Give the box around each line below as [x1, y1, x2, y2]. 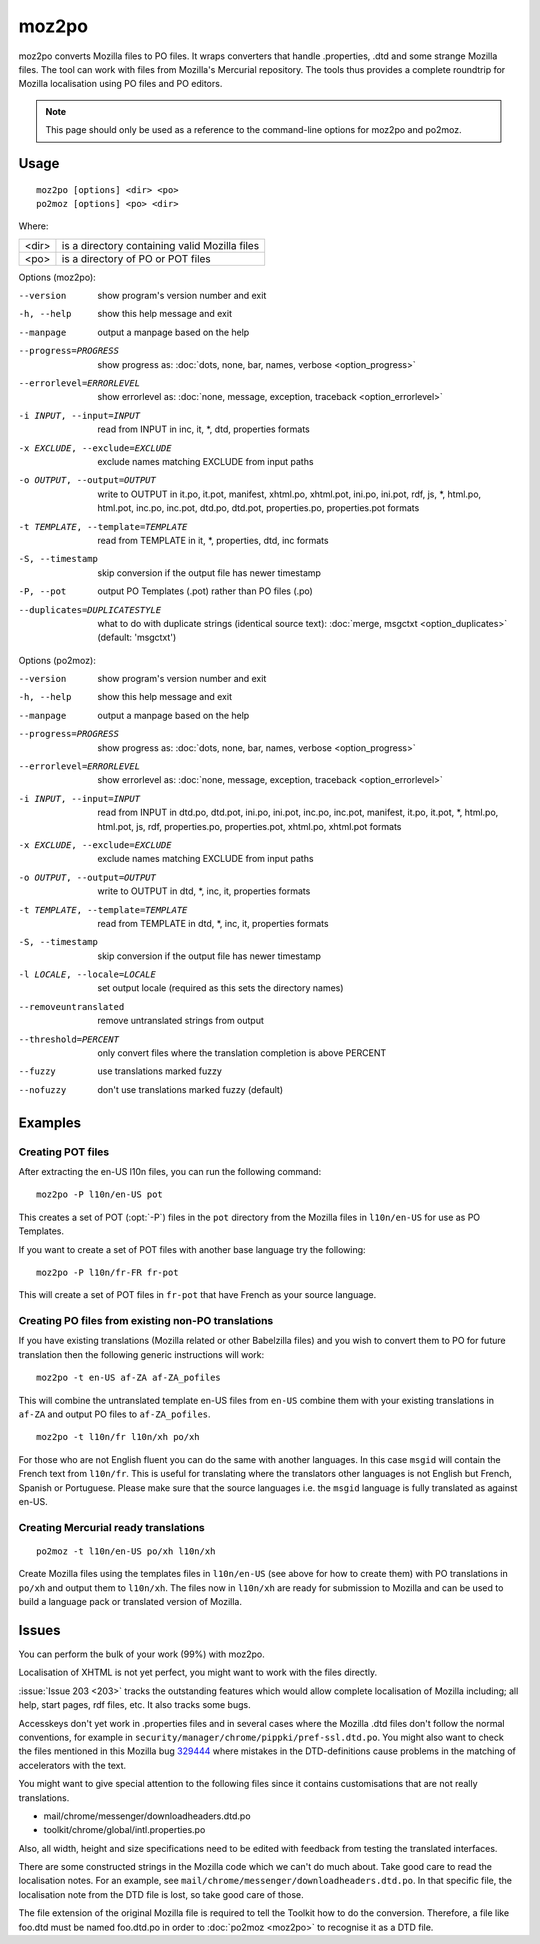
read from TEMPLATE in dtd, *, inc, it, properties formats [97, 917, 329, 929]
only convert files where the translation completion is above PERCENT [97, 1047, 387, 1059]
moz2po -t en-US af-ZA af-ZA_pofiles [36, 1372, 222, 1384]
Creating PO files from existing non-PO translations [18, 1314, 274, 1328]
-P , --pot [18, 586, 67, 597]
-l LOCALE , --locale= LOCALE [18, 969, 157, 980]
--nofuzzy [18, 1084, 67, 1095]
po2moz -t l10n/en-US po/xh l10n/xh [36, 1545, 216, 1557]
